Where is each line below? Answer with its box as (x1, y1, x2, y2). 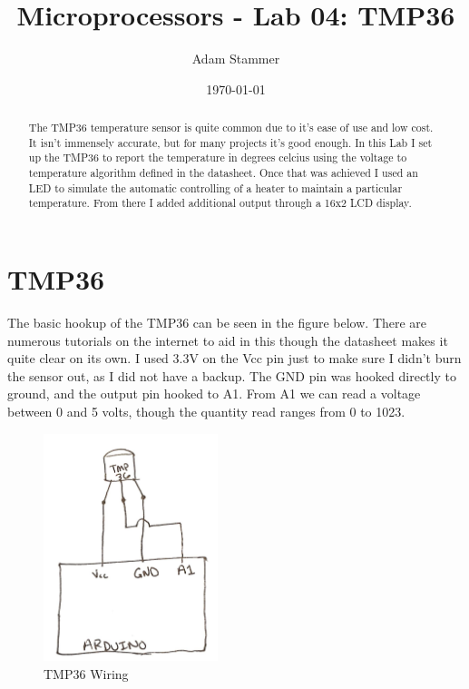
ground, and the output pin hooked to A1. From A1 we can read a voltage (7, 384, 421, 403)
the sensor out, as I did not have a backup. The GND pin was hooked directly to (7, 366, 456, 385)
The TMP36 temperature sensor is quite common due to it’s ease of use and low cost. (28, 120, 434, 135)
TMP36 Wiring (44, 664, 129, 683)
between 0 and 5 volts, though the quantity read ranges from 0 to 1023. (7, 401, 405, 420)
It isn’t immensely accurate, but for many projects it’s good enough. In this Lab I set (28, 134, 433, 150)
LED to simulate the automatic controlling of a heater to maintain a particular (28, 180, 403, 195)
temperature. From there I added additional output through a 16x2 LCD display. (28, 195, 412, 211)
